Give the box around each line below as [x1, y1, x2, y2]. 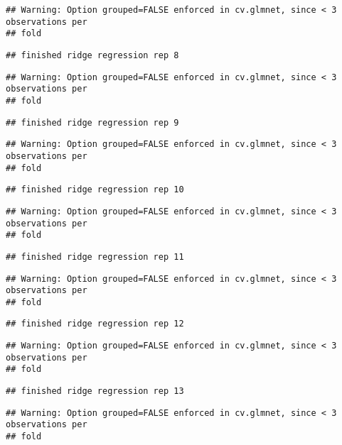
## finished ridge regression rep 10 [6, 185, 184, 195]
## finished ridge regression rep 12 [6, 319, 184, 329]
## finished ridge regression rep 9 [6, 117, 179, 128]
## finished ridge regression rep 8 [6, 50, 179, 60]
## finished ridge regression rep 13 [6, 386, 184, 397]
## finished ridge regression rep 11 [6, 251, 184, 262]
